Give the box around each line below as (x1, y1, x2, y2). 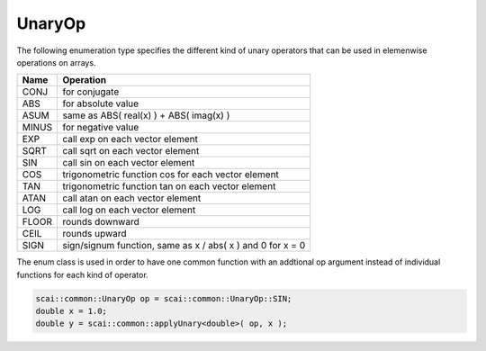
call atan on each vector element (62, 192, 202, 204)
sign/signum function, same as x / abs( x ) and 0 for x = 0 (62, 239, 306, 252)
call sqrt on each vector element (62, 145, 200, 157)
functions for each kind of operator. (16, 269, 148, 280)
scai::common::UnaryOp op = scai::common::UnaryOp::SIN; (35, 293, 292, 303)
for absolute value (62, 97, 139, 110)
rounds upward (62, 228, 127, 240)
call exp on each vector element (62, 133, 198, 146)
